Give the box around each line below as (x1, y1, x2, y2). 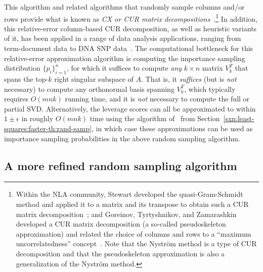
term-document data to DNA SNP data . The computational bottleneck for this (4, 43, 253, 53)
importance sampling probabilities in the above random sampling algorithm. (4, 133, 240, 143)
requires (4, 93, 28, 104)
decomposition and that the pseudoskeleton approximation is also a (16, 248, 225, 258)
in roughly (21, 113, 54, 124)
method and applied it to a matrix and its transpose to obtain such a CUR (16, 198, 249, 209)
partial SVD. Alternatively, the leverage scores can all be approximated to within (4, 103, 256, 114)
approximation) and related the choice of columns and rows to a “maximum (16, 228, 251, 239)
